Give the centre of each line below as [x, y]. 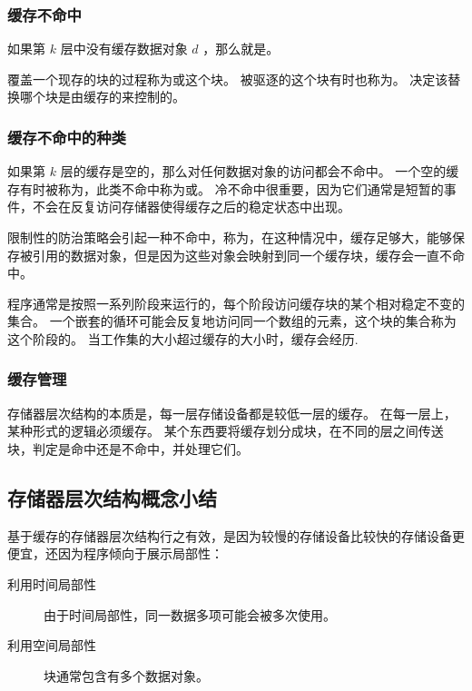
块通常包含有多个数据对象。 [126, 675]
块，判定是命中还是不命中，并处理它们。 [128, 448]
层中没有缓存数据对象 [124, 49]
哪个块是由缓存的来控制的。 [102, 97]
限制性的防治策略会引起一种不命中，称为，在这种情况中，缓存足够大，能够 [230, 237]
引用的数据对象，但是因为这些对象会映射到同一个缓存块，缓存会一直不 [242, 255]
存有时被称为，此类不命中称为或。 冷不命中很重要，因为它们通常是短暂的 [226, 188]
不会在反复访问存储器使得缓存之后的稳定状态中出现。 [191, 207]
